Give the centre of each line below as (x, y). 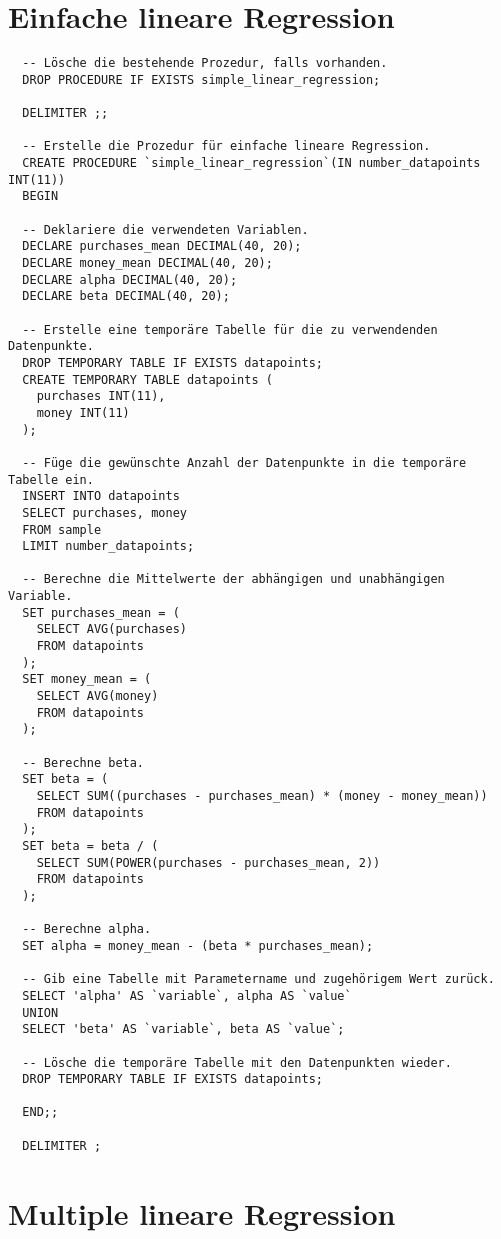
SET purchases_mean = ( (101, 612)
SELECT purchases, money (104, 512)
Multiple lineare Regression (202, 1212)
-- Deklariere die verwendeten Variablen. (165, 229)
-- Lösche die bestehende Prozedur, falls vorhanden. (205, 63)
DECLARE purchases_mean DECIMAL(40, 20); (162, 246)
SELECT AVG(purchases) (111, 629)
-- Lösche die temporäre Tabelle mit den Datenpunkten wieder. (237, 1062)
